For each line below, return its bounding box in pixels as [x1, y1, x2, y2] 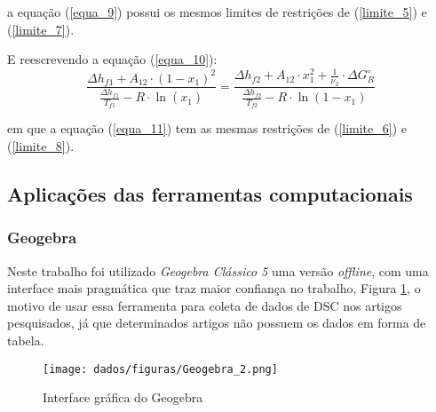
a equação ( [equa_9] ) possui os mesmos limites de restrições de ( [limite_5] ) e [7, 3, 427, 20]
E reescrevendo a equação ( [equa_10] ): [7, 50, 218, 68]
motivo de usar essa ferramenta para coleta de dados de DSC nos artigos [7, 296, 402, 314]
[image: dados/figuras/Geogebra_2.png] [43, 362, 278, 376]
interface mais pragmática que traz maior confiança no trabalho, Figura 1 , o [7, 279, 421, 297]
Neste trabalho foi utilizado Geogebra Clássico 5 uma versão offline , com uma [7, 261, 429, 280]
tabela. [7, 330, 44, 349]
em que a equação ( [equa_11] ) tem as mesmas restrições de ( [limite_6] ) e [7, 119, 407, 138]
